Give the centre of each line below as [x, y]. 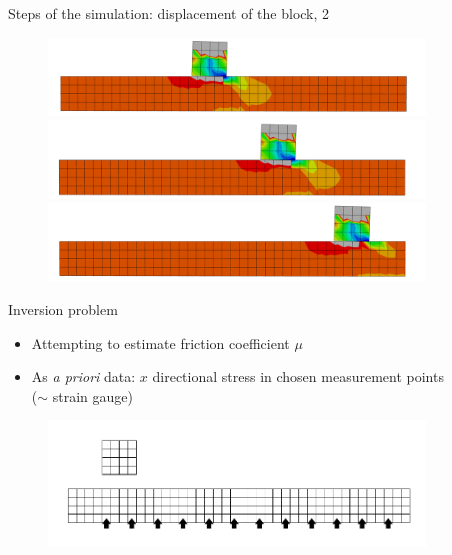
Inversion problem [63, 309]
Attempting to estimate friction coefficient [160, 342]
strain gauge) [92, 395]
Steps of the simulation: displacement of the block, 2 [169, 13]
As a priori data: [83, 376]
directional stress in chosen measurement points [298, 376]
